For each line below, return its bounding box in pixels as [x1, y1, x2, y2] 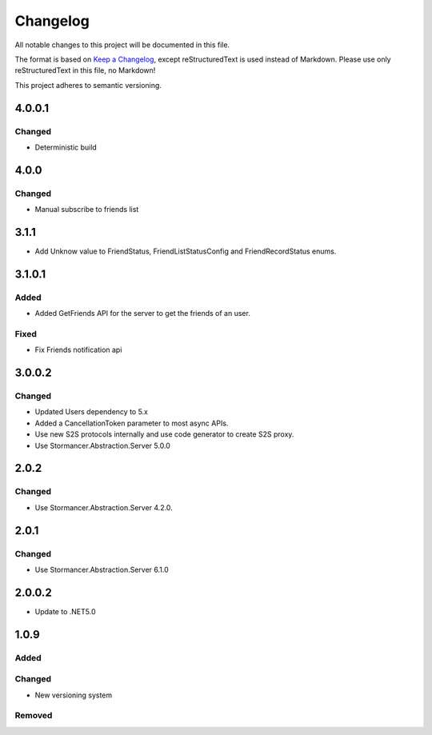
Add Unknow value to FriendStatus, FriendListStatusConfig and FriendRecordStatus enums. [34, 246, 337, 256]
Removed [14, 710, 53, 721]
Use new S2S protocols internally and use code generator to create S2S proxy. [34, 429, 294, 439]
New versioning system [34, 690, 113, 700]
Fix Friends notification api [34, 345, 122, 355]
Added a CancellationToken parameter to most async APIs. [34, 418, 229, 428]
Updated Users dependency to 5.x [34, 407, 148, 417]
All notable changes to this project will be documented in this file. [14, 40, 230, 50]
